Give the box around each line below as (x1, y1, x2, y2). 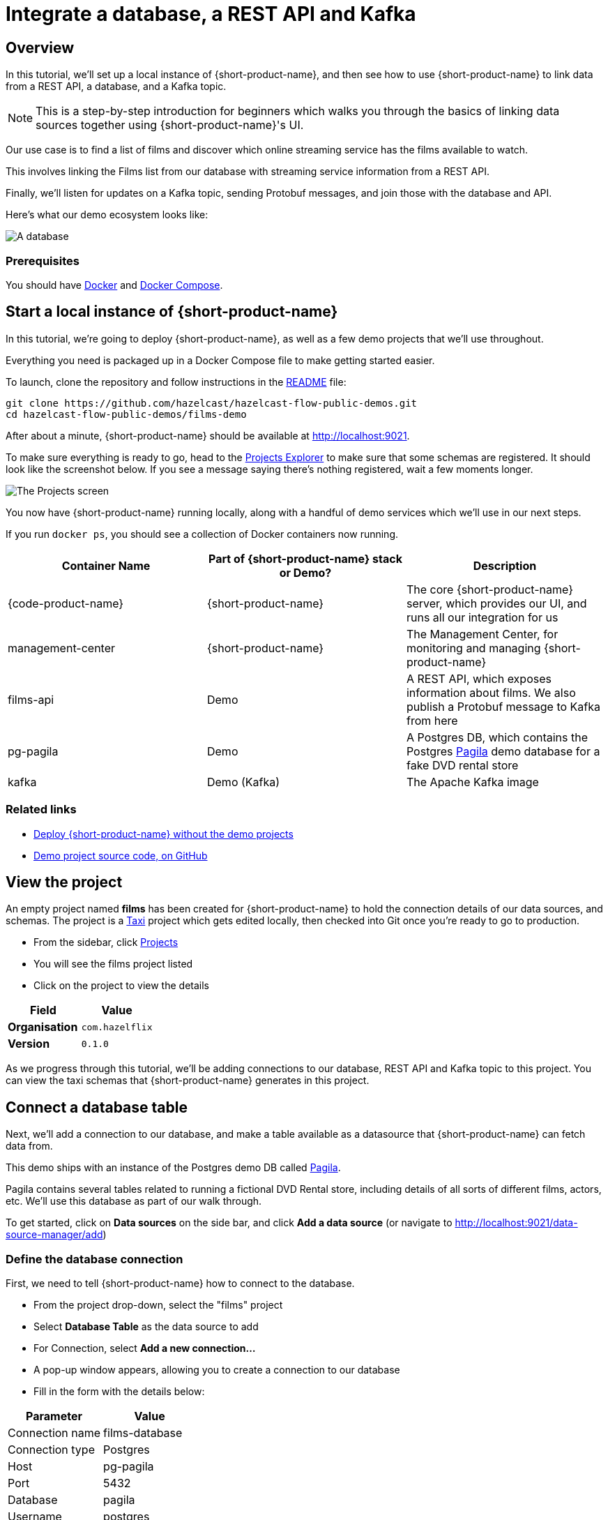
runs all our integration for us (406, 610, 558, 624)
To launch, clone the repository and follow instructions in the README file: (6, 375, 347, 388)
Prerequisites (6, 253, 79, 268)
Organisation (8, 1020, 78, 1034)
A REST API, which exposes (406, 671, 552, 686)
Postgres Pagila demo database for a (406, 744, 600, 758)
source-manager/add (6, 1228, 103, 1241)
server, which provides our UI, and (406, 596, 587, 610)
